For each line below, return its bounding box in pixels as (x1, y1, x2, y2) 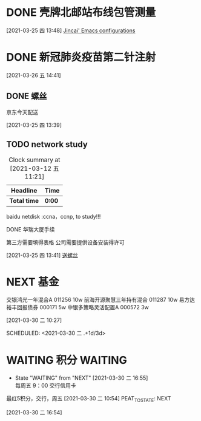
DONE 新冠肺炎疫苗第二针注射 (6, 50, 156, 64)
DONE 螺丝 (6, 91, 47, 101)
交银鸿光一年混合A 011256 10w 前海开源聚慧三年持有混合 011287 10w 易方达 (6, 296, 196, 304)
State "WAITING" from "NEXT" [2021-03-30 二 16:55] (15, 374, 148, 382)
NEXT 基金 (6, 275, 59, 289)
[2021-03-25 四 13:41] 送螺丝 (6, 252, 79, 259)
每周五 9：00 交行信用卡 (15, 382, 77, 389)
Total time (9, 196, 39, 205)
